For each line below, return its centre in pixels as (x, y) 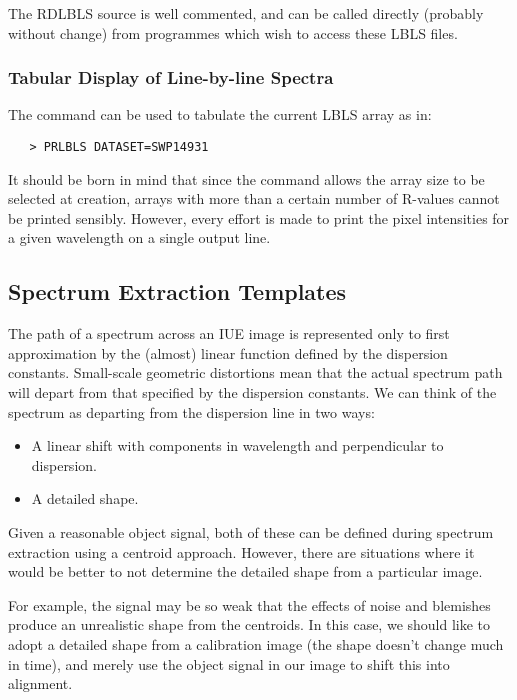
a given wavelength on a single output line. (139, 237)
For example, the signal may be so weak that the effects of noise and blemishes (249, 604)
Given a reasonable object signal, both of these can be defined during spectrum (251, 531)
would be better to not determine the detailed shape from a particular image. (245, 571)
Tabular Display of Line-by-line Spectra (171, 77)
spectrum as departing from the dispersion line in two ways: (191, 411)
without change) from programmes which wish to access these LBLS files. (233, 32)
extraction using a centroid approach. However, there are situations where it (241, 551)
